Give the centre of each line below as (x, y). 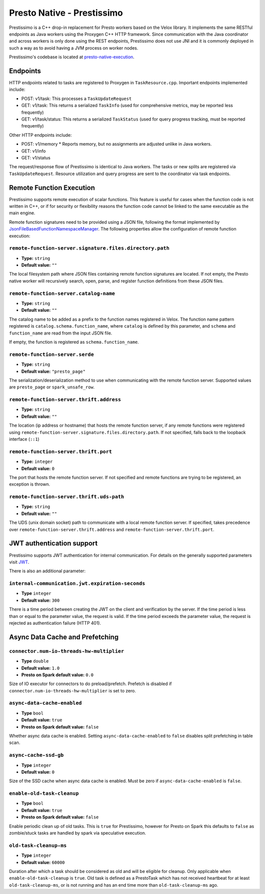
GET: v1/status (36, 157)
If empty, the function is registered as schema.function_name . (74, 342)
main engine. (22, 213)
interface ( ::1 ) (24, 439)
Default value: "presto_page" (53, 371)
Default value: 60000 (43, 862)
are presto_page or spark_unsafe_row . (52, 387)
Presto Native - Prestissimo (66, 13)
